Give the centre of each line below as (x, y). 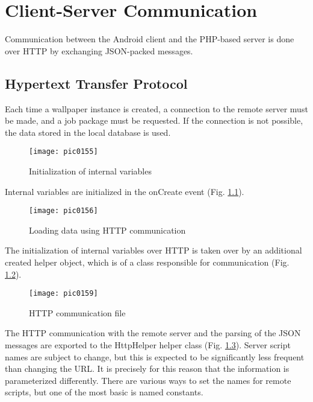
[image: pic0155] (64, 152)
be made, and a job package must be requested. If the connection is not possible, (154, 120)
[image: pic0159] (64, 294)
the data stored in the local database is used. (88, 132)
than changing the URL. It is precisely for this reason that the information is (147, 369)
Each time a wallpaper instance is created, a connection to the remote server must (156, 108)
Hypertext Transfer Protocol (96, 83)
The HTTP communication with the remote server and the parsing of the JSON (153, 333)
